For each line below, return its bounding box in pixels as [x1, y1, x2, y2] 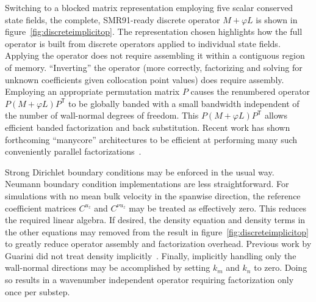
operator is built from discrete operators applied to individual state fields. [5, 37, 281, 50]
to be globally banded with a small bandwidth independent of [68, 97, 300, 109]
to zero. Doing [254, 261, 307, 274]
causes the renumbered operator [190, 85, 311, 98]
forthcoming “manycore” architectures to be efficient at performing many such [5, 133, 298, 145]
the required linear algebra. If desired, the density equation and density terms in [5, 213, 306, 226]
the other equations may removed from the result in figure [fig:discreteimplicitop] [5, 225, 309, 238]
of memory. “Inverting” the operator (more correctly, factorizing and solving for [5, 61, 303, 73]
